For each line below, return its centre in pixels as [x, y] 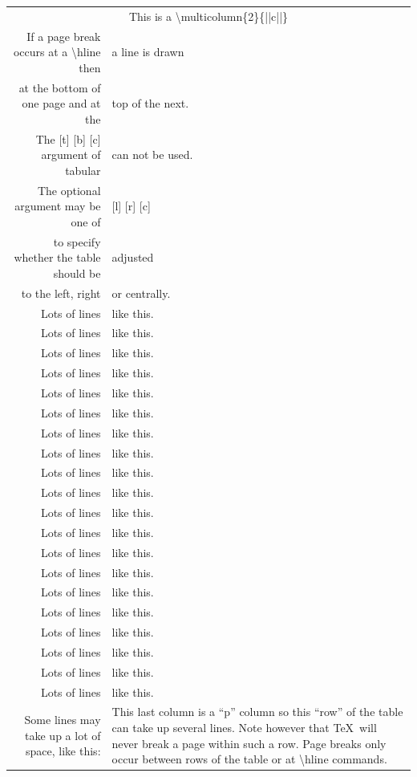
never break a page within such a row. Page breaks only [249, 743]
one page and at [61, 103]
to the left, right [61, 293]
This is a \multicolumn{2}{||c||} [208, 16]
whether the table [57, 257]
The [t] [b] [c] [68, 138]
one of [86, 221]
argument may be [58, 206]
